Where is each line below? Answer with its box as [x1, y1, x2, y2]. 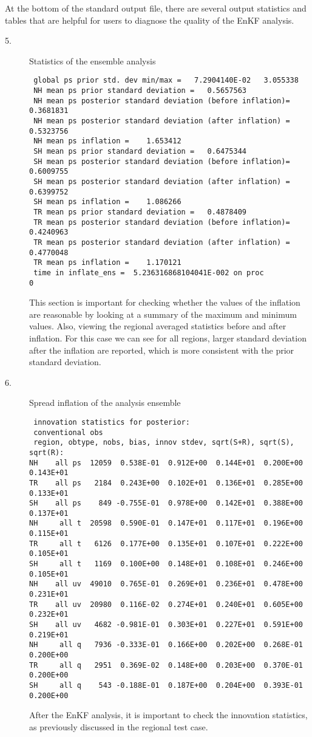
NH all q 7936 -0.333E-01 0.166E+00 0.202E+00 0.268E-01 [29, 640, 304, 650]
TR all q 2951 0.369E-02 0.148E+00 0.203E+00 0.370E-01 [29, 660, 304, 670]
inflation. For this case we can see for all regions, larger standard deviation [29, 331, 307, 344]
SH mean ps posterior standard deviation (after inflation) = [33, 177, 290, 186]
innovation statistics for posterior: [33, 417, 190, 427]
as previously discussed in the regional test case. [29, 720, 208, 733]
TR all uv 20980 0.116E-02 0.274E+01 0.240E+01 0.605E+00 [29, 600, 304, 609]
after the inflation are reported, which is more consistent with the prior [29, 343, 294, 356]
